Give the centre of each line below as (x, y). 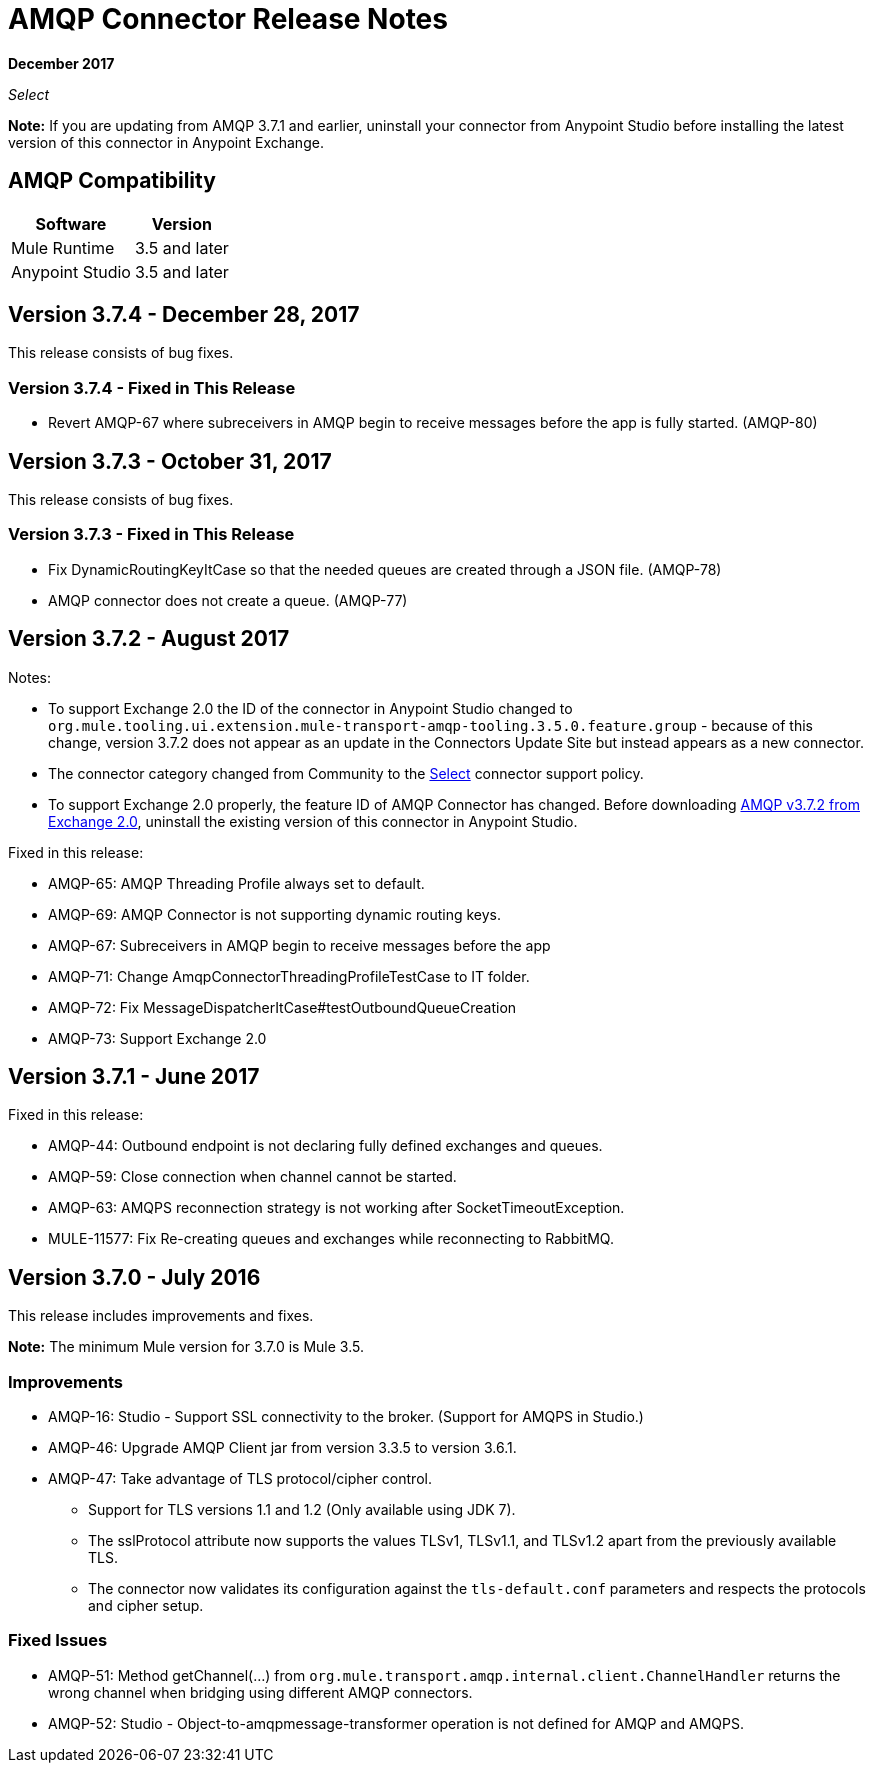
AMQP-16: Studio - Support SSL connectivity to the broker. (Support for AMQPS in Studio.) (346, 1417)
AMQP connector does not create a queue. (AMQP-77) (228, 600)
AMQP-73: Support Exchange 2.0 (157, 1038)
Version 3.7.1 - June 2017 (134, 1077)
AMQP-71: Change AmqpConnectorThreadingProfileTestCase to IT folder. (289, 976)
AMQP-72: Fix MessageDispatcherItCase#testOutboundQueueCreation (282, 1007)
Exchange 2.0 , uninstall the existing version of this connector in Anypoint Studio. (313, 821)
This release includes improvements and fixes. (161, 1316)
